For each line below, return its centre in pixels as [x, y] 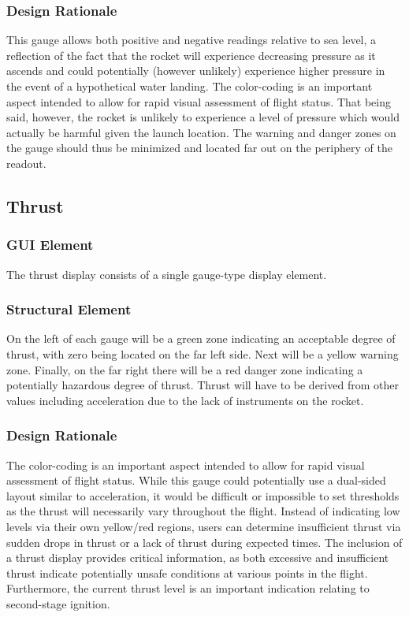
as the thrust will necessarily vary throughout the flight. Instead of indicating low [203, 511]
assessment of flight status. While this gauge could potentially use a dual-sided [196, 480]
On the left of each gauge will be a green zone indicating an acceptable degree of [201, 338]
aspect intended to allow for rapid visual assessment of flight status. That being [199, 101]
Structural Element [69, 309]
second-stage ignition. [58, 603]
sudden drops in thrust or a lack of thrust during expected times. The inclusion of [204, 542]
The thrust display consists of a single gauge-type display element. [167, 274]
